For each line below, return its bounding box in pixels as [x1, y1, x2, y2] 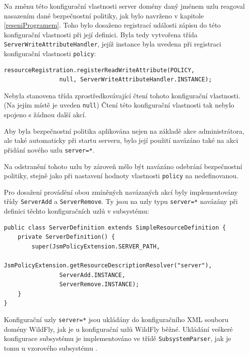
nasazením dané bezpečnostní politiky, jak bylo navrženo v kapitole [4, 10, 204, 20]
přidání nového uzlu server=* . [4, 144, 94, 155]
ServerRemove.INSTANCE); [59, 281, 140, 288]
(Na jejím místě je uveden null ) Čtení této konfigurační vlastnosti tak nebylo [4, 100, 234, 110]
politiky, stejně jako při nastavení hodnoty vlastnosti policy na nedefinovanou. [4, 170, 238, 181]
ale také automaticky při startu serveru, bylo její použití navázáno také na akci [4, 135, 238, 145]
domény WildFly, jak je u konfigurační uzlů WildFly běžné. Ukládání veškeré [4, 324, 233, 334]
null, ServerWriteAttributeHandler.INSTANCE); [59, 76, 212, 83]
